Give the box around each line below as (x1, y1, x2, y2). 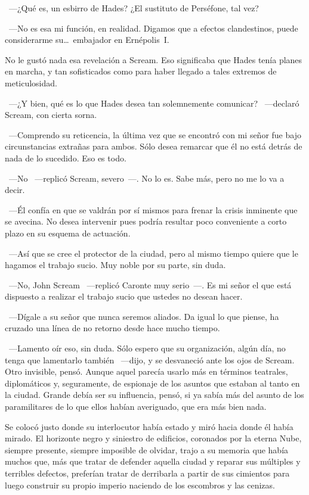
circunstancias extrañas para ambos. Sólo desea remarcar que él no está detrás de (5, 140, 302, 152)
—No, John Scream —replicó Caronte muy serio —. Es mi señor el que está (8, 278, 292, 291)
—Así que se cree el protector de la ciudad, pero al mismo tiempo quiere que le (8, 247, 298, 259)
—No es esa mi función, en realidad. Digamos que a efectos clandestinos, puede (8, 21, 298, 34)
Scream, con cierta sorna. (5, 108, 97, 121)
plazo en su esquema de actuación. (5, 226, 131, 239)
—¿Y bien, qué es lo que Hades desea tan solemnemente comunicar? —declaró (8, 96, 299, 109)
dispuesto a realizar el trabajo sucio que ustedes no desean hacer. (5, 290, 243, 303)
